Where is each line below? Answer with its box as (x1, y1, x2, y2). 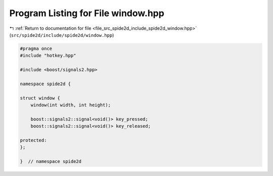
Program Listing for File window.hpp (9, 8, 164, 19)
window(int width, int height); (30, 102, 111, 108)
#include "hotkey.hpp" (20, 53, 76, 58)
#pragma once (20, 45, 53, 51)
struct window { (20, 95, 61, 101)
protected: (20, 138, 47, 143)
